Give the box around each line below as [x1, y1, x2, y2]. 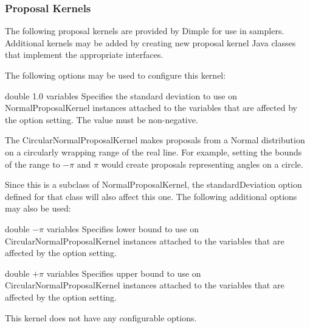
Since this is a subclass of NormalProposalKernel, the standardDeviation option [5, 178, 302, 191]
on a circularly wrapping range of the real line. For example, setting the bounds [5, 145, 302, 158]
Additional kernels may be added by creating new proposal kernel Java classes [5, 36, 296, 49]
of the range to [5, 157, 60, 170]
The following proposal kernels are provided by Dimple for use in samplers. [5, 24, 284, 37]
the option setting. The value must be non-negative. [5, 113, 198, 126]
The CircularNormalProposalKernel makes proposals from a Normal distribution [5, 134, 305, 146]
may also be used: [5, 202, 71, 215]
